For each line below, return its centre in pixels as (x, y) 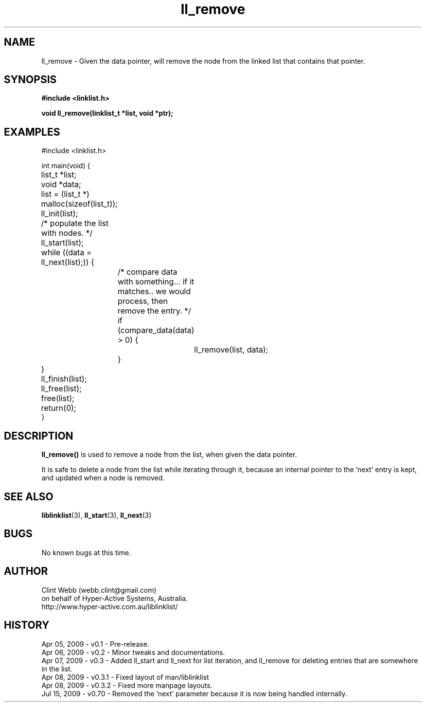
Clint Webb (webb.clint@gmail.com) (99, 590)
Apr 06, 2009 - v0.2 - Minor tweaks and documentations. (133, 652)
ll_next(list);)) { (68, 262)
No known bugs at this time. (86, 552)
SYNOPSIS (30, 80)
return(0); (59, 408)
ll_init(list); (60, 214)
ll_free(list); (61, 389)
